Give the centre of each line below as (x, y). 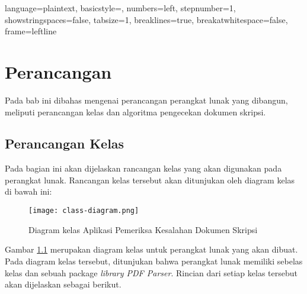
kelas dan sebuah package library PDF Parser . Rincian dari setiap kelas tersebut (151, 272)
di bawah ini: (28, 191)
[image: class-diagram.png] (84, 211)
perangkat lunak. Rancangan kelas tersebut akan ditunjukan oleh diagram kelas (150, 180)
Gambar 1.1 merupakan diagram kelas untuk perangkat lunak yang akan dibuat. (151, 249)
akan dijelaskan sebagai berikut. (63, 284)
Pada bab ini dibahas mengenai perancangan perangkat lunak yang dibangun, (146, 100)
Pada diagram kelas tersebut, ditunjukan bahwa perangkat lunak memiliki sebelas (154, 261)
